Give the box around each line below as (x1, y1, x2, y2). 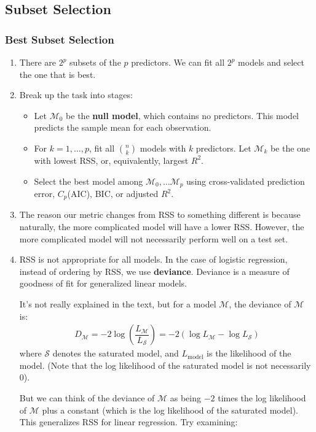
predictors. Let (196, 141, 251, 154)
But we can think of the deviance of (19, 391, 155, 404)
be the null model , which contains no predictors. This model (66, 109, 299, 121)
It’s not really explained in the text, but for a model (19, 298, 216, 310)
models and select (238, 56, 304, 68)
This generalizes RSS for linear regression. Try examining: (19, 415, 238, 428)
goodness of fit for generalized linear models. (19, 277, 187, 290)
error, (34, 187, 55, 200)
